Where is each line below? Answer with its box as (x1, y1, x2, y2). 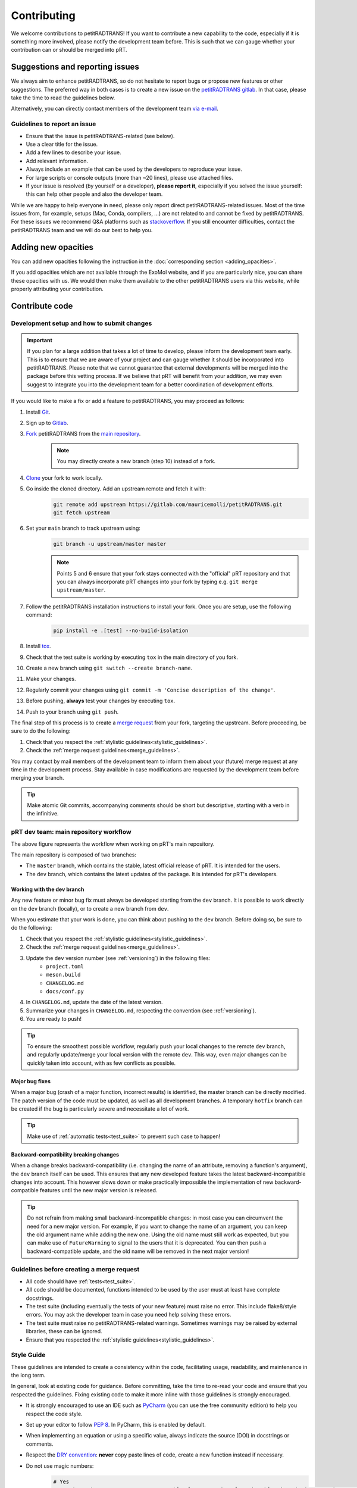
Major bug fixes (11, 1077, 51, 1084)
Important (27, 336, 53, 343)
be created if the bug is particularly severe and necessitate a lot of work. (11, 1105, 189, 1112)
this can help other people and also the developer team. (26, 190, 163, 198)
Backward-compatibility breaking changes (11, 1151, 119, 1158)
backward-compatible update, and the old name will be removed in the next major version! (27, 1248, 249, 1255)
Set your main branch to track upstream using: (26, 524, 141, 532)
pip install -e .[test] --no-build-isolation (53, 627, 189, 634)
